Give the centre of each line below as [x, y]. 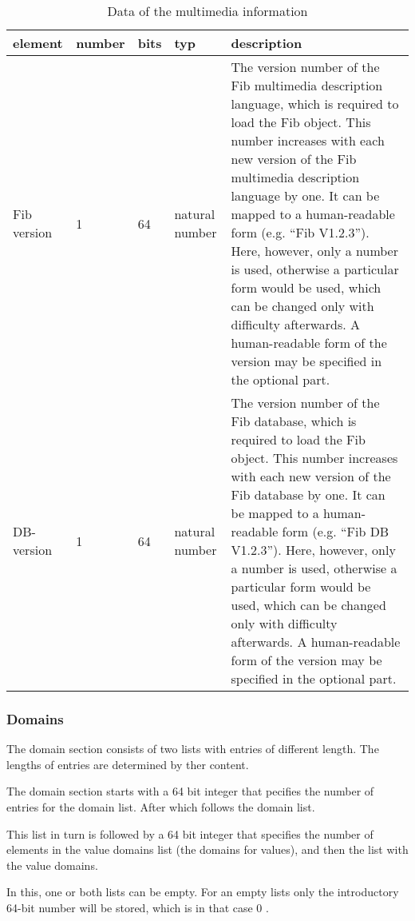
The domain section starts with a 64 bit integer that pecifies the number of [190, 791]
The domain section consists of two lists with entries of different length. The [193, 749]
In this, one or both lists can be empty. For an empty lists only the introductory [203, 892]
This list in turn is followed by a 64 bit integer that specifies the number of [190, 833]
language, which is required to [315, 104]
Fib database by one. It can [308, 494]
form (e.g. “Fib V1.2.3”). [300, 232]
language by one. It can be [305, 195]
